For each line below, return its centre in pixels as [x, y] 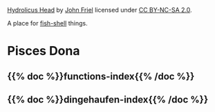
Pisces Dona [44, 51]
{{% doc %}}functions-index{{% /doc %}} [101, 76]
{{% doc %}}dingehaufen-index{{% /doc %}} [108, 99]
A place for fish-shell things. [47, 23]
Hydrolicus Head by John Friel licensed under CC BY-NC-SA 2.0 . [100, 10]
